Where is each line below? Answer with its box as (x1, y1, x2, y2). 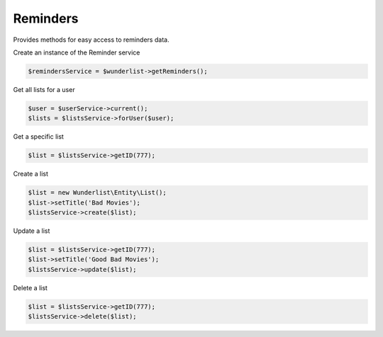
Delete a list (13, 283, 48, 292)
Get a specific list (13, 132, 64, 141)
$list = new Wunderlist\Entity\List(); (28, 188, 167, 197)
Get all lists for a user (13, 85, 75, 93)
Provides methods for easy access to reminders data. (13, 35, 170, 44)
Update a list (13, 227, 50, 235)
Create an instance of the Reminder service (13, 48, 140, 57)
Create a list (13, 170, 49, 178)
